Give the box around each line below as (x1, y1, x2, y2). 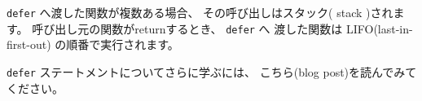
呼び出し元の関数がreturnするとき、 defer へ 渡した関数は (32, 20, 343, 37)
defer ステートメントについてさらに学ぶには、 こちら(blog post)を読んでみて (7, 63, 417, 80)
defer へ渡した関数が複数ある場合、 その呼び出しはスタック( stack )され (7, 4, 393, 20)
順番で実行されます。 (66, 36, 179, 53)
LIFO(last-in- (345, 20, 413, 37)
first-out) (7, 36, 51, 53)
